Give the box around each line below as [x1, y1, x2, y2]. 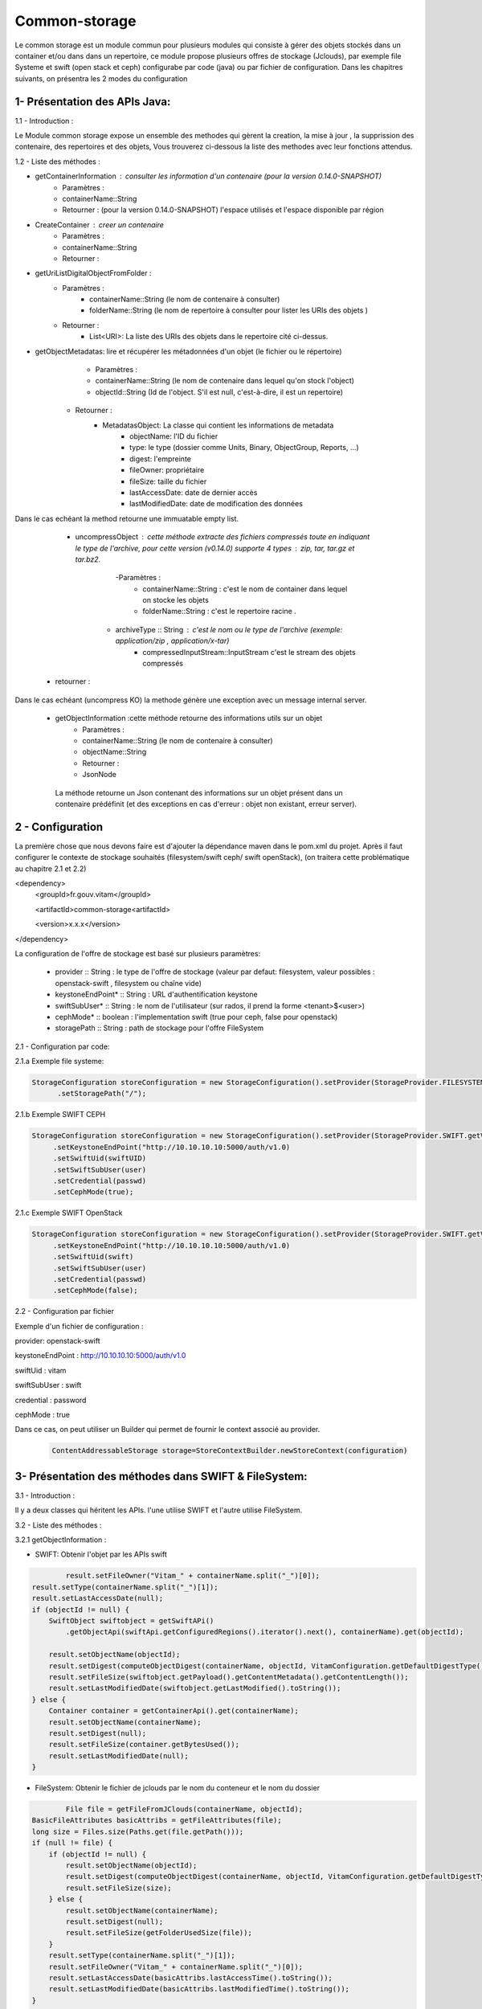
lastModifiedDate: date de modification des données [129, 499, 303, 509]
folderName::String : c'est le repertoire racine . [142, 607, 296, 616]
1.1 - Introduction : [14, 116, 74, 125]
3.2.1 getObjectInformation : [14, 1535, 107, 1545]
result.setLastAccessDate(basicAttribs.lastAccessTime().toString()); [48, 1973, 333, 1982]
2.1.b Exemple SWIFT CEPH [14, 1110, 106, 1119]
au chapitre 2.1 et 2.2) [14, 864, 87, 874]
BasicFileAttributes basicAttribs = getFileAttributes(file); [31, 1816, 282, 1825]
